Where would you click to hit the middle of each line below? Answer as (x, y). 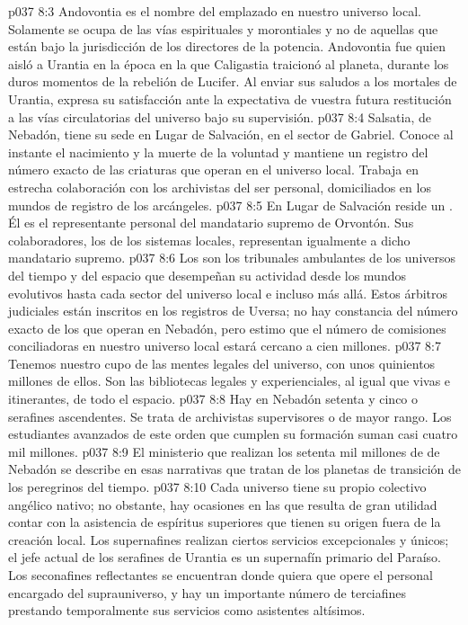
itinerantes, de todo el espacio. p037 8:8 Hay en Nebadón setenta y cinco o (213, 399)
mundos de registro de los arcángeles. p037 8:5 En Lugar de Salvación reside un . (230, 205)
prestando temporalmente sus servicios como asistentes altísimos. (187, 610)
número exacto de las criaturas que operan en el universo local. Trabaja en (214, 170)
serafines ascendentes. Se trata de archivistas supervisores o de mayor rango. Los (230, 416)
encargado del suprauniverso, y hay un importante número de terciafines (208, 592)
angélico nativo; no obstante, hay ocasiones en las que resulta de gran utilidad (223, 504)
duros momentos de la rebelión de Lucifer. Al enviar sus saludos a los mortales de (233, 81)
